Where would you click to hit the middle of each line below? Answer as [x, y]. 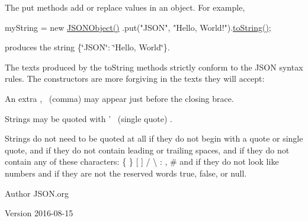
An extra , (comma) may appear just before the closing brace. [119, 98]
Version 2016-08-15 [39, 213]
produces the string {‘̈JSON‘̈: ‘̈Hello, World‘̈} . [87, 47]
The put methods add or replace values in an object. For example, [125, 7]
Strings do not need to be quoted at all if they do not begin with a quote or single [154, 138]
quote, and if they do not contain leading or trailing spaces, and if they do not [147, 150]
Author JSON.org [37, 193]
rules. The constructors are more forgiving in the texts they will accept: [135, 79]
